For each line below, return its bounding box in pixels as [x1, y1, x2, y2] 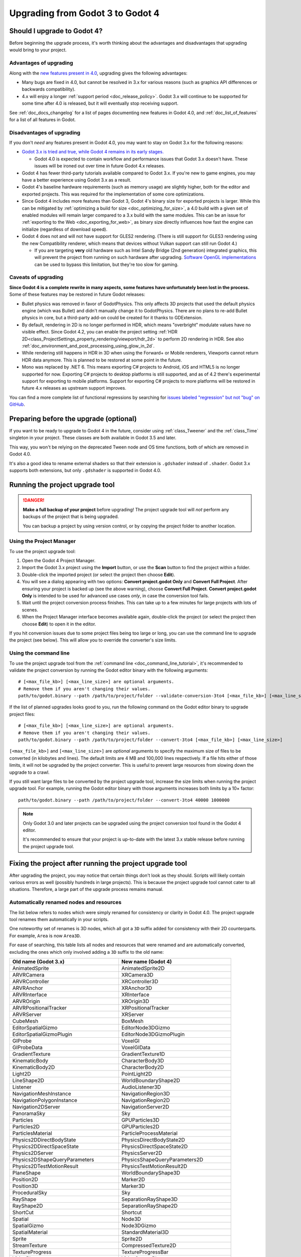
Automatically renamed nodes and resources [9, 899, 122, 906]
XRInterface [121, 991, 150, 998]
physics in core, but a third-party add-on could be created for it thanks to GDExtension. [22, 315, 203, 321]
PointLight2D [121, 1070, 153, 1077]
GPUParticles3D [121, 1116, 160, 1123]
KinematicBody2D [12, 1063, 55, 1070]
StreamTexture [12, 1242, 47, 1249]
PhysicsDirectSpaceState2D [121, 1143, 188, 1150]
